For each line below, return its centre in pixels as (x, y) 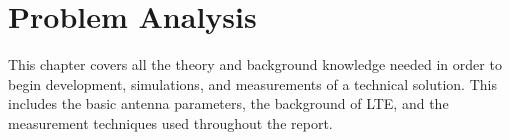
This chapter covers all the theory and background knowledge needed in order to (255, 64)
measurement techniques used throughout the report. (170, 122)
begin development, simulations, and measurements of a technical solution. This (252, 83)
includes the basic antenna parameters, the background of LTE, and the (228, 103)
